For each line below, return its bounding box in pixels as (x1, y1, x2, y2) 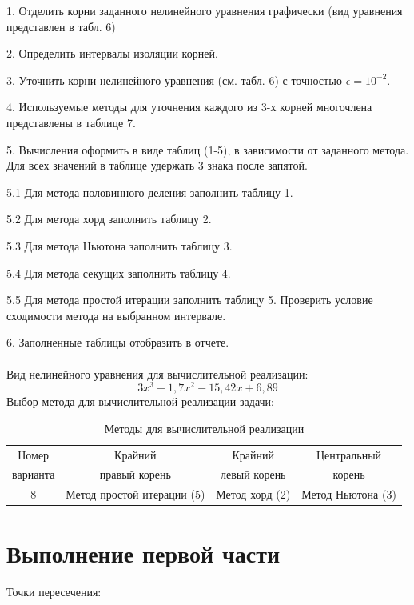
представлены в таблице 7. (6, 114, 136, 130)
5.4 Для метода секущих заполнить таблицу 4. (6, 264, 231, 281)
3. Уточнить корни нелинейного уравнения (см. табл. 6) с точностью (6, 71, 343, 88)
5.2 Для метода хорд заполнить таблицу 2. (6, 210, 212, 227)
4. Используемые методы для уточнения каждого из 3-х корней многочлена (6, 98, 372, 115)
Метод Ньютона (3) (301, 486, 396, 503)
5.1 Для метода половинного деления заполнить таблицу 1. (6, 183, 293, 200)
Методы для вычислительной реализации (104, 419, 305, 436)
